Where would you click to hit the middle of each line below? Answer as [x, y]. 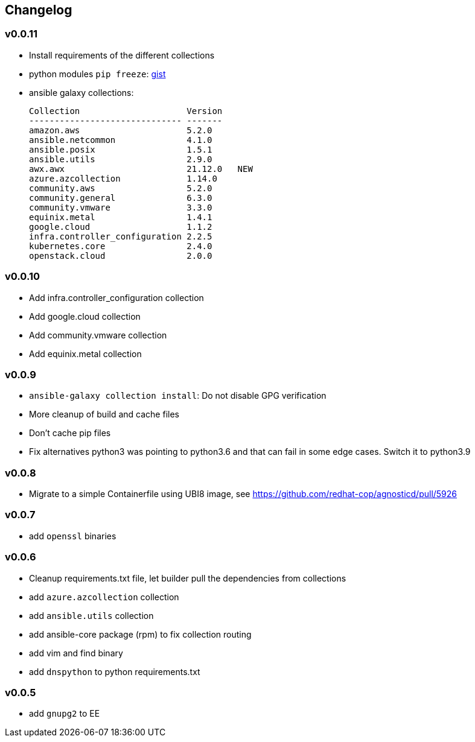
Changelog [39, 10]
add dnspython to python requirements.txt [115, 671]
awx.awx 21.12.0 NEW [141, 169]
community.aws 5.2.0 [121, 188]
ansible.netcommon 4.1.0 [121, 140]
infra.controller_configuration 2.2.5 [121, 236]
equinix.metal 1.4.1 [121, 217]
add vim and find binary [76, 653]
